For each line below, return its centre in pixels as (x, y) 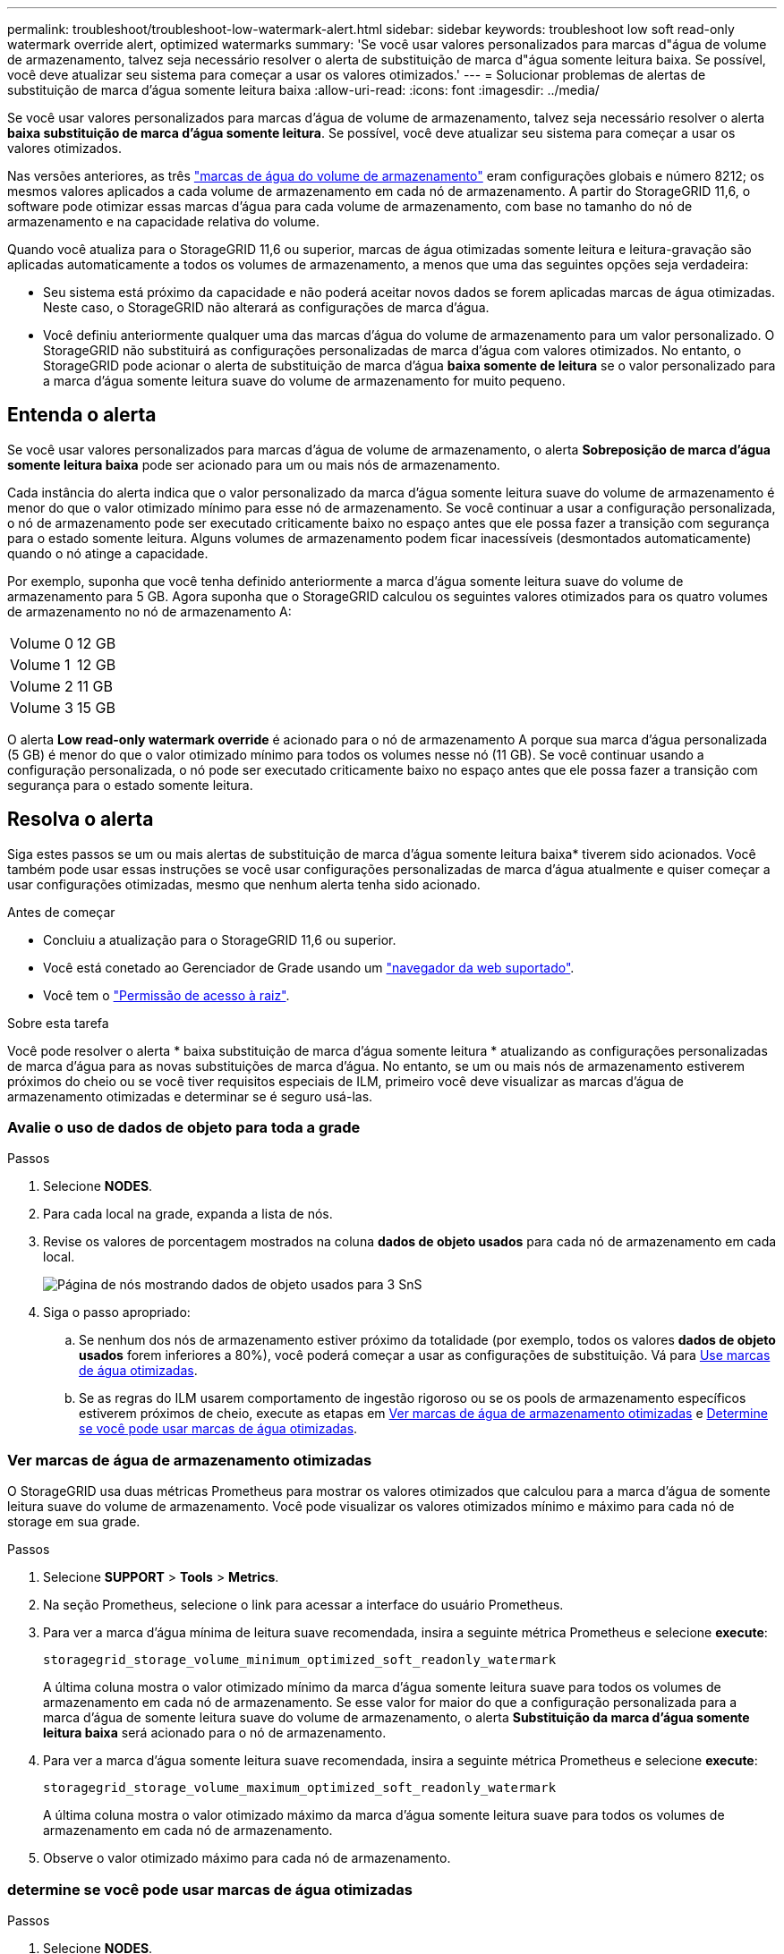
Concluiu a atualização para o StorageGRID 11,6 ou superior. (220, 939)
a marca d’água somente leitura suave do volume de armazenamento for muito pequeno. (304, 381)
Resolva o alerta (81, 820)
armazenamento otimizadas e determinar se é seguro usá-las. (190, 1096)
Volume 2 (42, 686)
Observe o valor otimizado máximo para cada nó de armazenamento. (247, 1858)
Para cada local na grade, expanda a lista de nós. (188, 1214)
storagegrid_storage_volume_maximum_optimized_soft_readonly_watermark (300, 1788)
